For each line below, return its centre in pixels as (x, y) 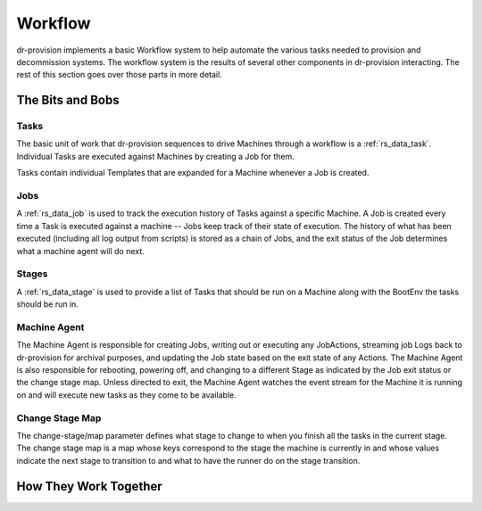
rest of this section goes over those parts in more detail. (119, 75)
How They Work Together (89, 486)
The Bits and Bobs (68, 100)
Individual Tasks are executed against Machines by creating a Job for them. (155, 156)
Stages (32, 274)
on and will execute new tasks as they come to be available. (126, 395)
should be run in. (48, 304)
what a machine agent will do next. (80, 251)
